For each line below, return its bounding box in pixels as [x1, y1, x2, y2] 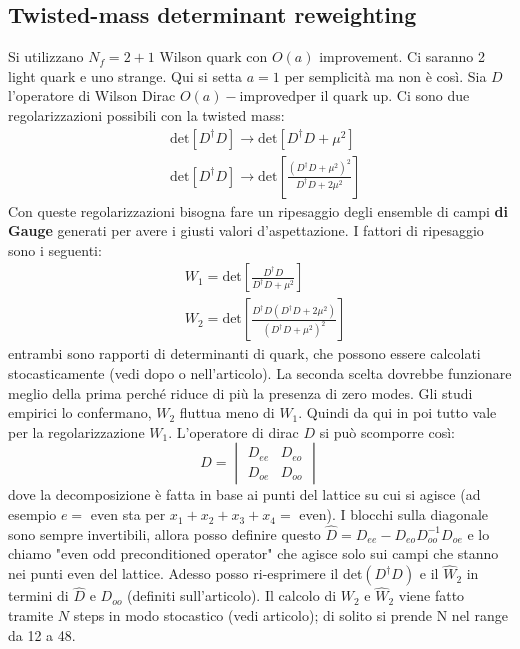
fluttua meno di [179, 402, 275, 423]
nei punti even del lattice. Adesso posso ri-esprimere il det [8, 563, 363, 584]
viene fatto [398, 585, 465, 606]
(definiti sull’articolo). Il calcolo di [127, 585, 337, 606]
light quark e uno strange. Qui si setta [8, 65, 243, 86]
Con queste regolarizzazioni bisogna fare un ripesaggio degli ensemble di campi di [8, 200, 508, 221]
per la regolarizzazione [8, 421, 145, 442]
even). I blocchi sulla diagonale [299, 504, 489, 525]
